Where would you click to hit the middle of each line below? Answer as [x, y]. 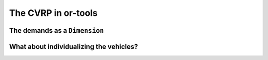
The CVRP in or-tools [53, 13]
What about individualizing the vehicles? [74, 46]
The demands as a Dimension [57, 30]
